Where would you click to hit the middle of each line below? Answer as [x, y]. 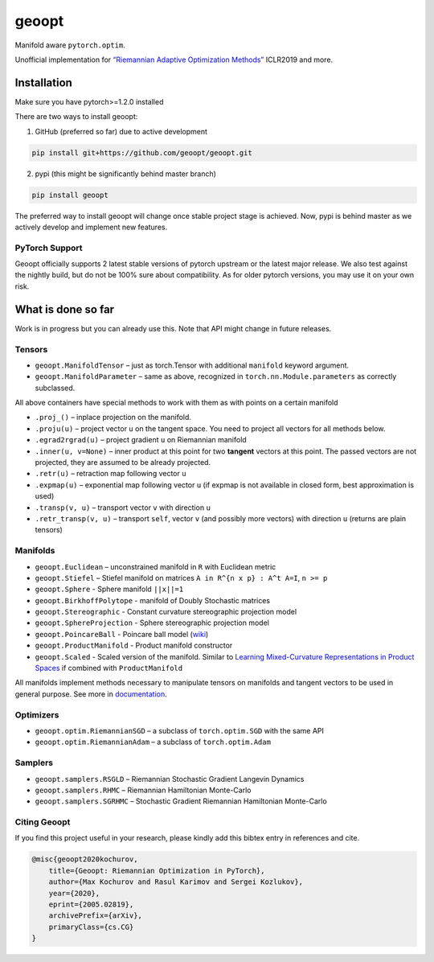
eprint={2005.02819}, [91, 904]
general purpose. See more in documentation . [91, 694]
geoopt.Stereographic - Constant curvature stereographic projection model [166, 612]
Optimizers [37, 714]
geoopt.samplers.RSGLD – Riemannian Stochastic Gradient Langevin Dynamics [170, 779]
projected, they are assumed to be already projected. [123, 462]
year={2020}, [74, 893]
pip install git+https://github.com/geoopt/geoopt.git [142, 152]
